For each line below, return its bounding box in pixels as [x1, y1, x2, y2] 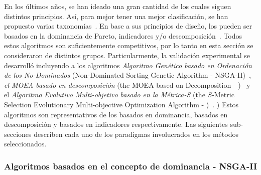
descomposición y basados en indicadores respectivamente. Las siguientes [4, 119, 228, 129]
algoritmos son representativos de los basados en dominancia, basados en [4, 109, 228, 119]
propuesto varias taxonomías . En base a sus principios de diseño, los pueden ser [4, 21, 252, 31]
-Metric [212, 89, 234, 100]
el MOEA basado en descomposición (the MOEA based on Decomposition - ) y [4, 79, 250, 90]
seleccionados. [4, 138, 47, 149]
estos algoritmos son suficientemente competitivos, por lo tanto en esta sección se [4, 40, 253, 51]
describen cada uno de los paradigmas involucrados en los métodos [34, 128, 238, 139]
